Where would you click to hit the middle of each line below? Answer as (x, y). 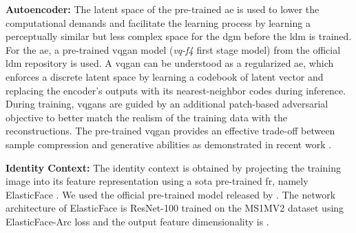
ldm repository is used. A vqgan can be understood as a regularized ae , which (170, 63)
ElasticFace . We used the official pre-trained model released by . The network (171, 194)
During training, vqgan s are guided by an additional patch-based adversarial (167, 104)
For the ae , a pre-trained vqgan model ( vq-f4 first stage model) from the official (173, 49)
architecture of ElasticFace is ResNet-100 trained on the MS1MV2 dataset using (175, 208)
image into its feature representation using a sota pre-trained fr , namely (157, 181)
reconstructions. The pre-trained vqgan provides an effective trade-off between (170, 131)
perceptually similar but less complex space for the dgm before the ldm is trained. (179, 36)
